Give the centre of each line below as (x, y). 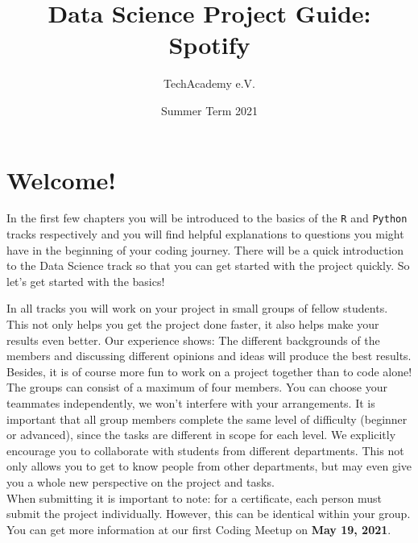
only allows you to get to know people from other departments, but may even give (209, 466)
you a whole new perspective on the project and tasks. (141, 482)
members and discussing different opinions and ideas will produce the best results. (209, 356)
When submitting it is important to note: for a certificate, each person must (194, 497)
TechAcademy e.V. (209, 83)
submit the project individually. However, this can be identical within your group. (209, 514)
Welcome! (62, 179)
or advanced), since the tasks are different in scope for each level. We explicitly (201, 435)
